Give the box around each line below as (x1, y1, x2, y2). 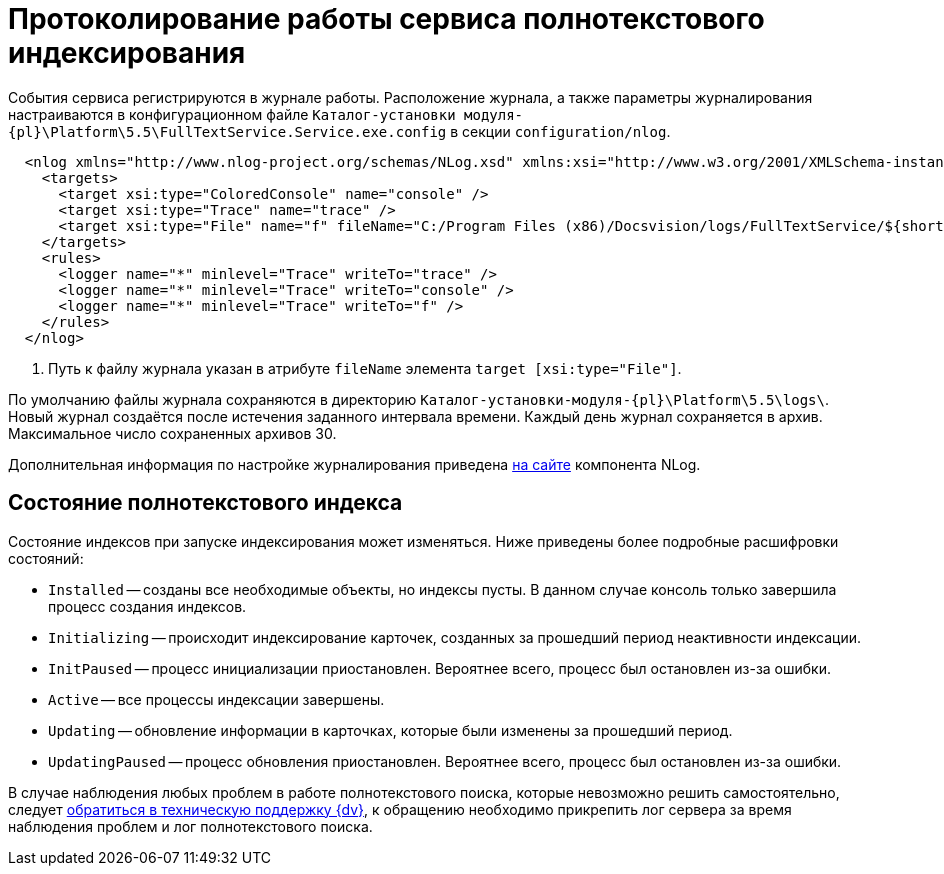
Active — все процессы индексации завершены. (48, 690, 385, 708)
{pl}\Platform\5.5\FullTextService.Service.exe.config (8, 123, 447, 140)
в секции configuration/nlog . (450, 122, 671, 140)
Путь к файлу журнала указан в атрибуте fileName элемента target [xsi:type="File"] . (48, 359, 682, 377)
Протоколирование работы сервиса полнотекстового (8, 2, 765, 36)
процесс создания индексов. (48, 597, 247, 615)
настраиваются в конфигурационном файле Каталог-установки (8, 105, 456, 123)
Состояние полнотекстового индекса (8, 490, 403, 516)
